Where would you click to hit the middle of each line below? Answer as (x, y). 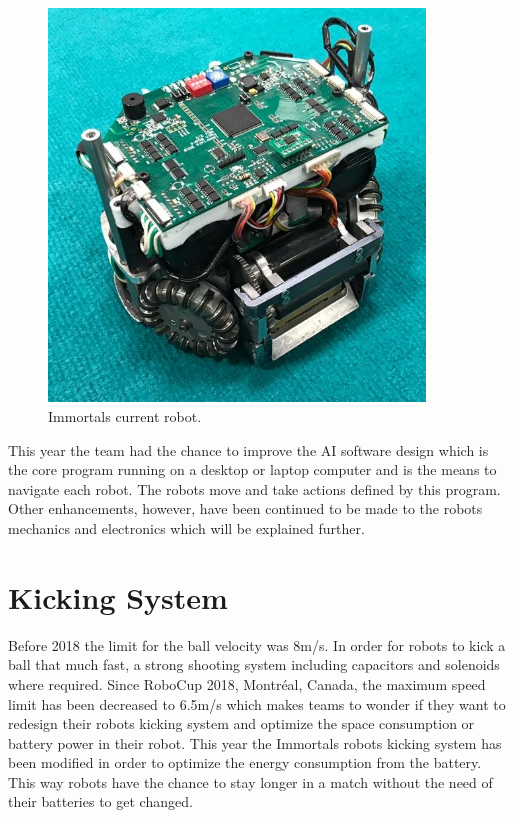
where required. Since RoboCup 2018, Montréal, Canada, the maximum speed (247, 683)
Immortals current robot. (125, 416)
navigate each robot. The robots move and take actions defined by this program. (254, 488)
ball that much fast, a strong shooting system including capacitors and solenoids (254, 664)
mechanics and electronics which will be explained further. (186, 528)
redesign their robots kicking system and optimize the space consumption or (241, 723)
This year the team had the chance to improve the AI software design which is (248, 449)
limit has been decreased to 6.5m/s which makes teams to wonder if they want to (257, 703)
